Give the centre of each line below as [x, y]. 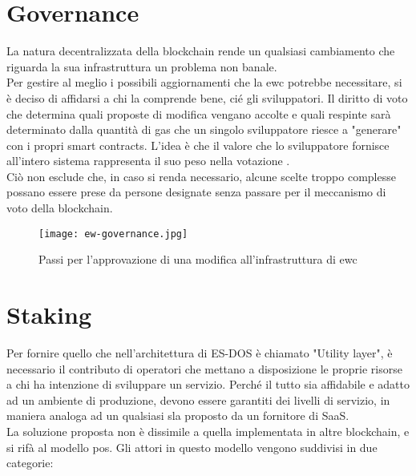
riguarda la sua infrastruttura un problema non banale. [142, 66]
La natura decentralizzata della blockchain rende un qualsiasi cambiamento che [201, 51]
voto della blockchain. [60, 208]
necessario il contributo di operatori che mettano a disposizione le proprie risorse [204, 368]
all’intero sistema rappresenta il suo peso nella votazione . [148, 161]
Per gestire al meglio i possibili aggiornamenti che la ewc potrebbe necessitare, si [204, 82]
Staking [49, 315]
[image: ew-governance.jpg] [113, 234]
